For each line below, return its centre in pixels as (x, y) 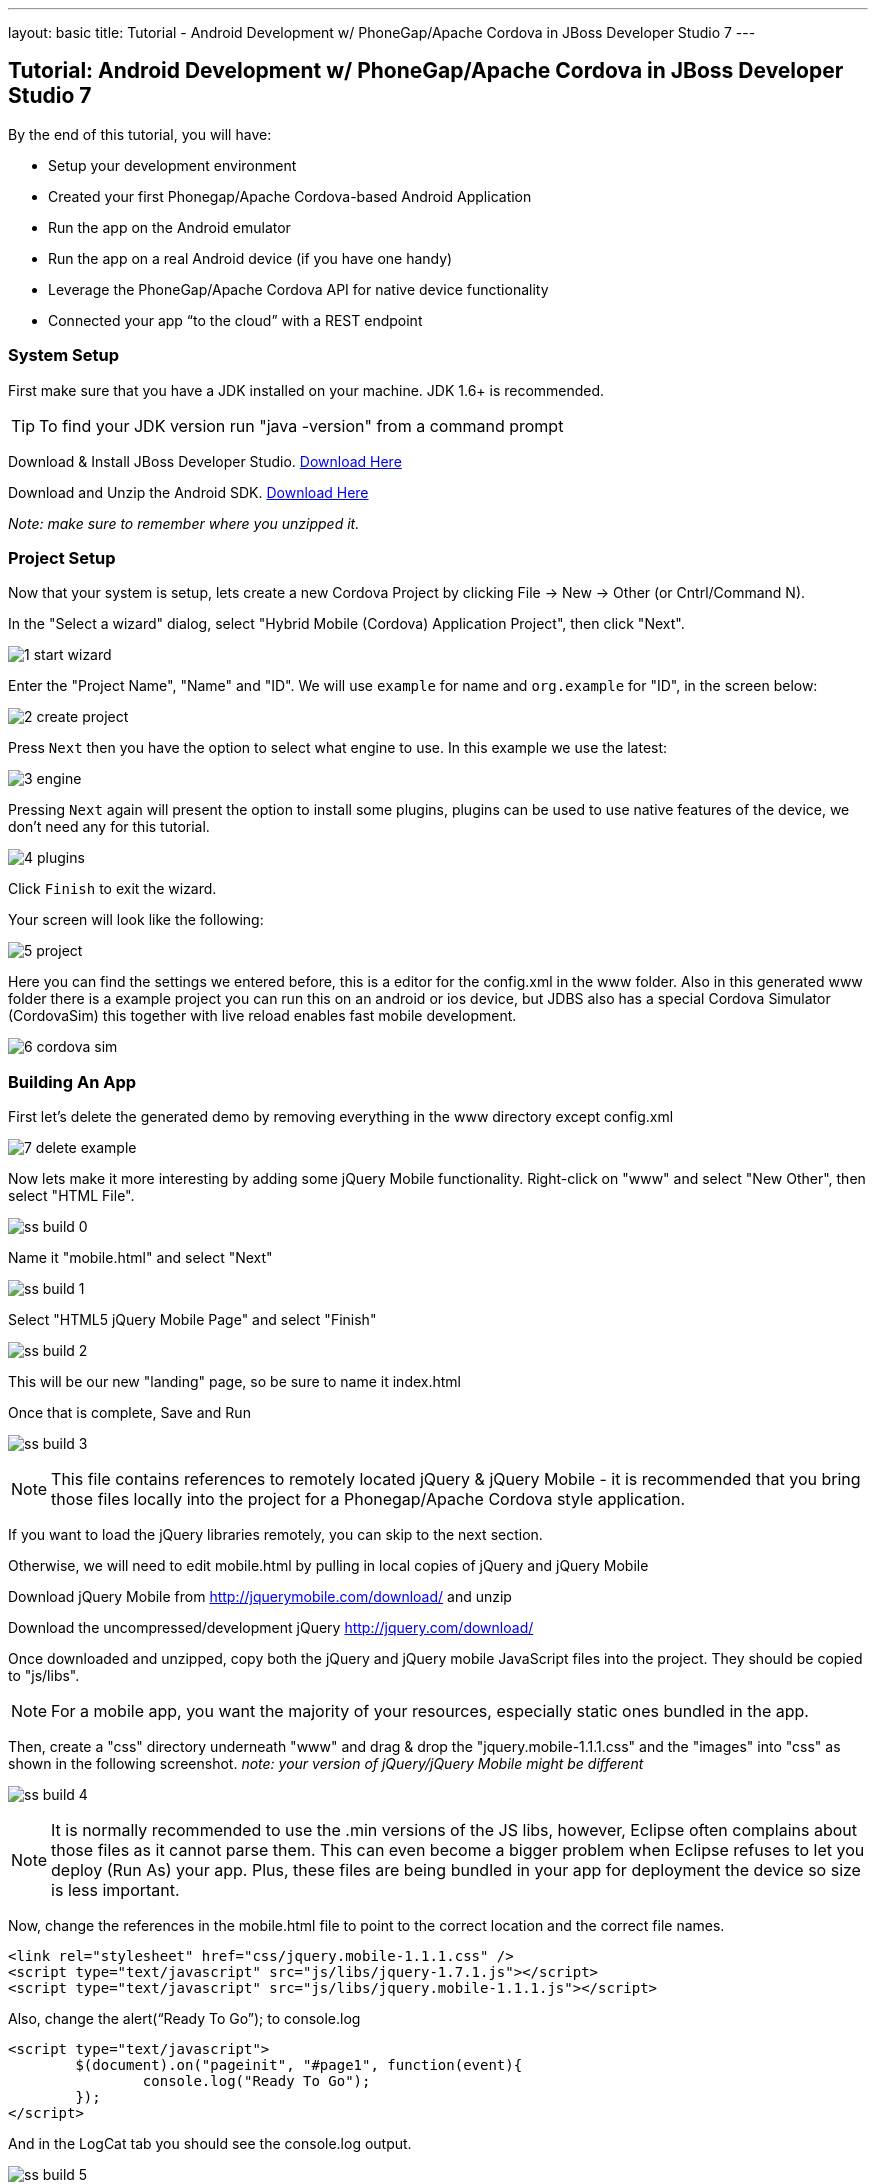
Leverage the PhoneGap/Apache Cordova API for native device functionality (298, 289)
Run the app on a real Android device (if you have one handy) (250, 258)
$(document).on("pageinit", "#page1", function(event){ (299, 2065)
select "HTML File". (71, 1196)
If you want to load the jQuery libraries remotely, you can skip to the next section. (275, 1535)
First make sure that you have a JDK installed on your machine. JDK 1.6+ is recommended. (306, 390)
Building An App (72, 1081)
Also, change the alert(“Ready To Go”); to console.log (184, 2019)
